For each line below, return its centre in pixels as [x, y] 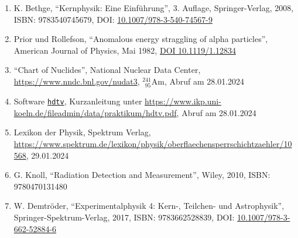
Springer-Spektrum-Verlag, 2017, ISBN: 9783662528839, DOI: [124, 217]
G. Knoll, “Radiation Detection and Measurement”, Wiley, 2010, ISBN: [142, 175]
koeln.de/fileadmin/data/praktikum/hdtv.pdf [95, 112]
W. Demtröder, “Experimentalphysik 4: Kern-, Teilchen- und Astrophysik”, [149, 206]
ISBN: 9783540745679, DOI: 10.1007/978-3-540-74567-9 [113, 19]
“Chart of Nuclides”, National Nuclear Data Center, [107, 70]
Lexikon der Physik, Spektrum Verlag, [82, 132]
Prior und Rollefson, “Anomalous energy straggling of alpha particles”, [141, 39]
